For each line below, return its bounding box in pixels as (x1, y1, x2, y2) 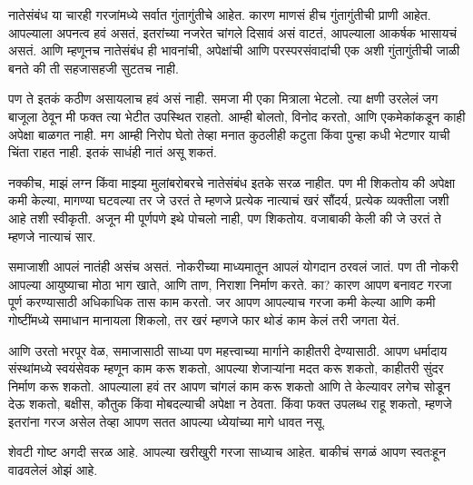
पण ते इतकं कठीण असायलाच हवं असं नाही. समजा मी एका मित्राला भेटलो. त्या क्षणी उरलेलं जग (8, 89, 439, 108)
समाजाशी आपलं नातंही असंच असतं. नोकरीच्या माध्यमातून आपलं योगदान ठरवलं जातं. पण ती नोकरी (8, 257, 458, 276)
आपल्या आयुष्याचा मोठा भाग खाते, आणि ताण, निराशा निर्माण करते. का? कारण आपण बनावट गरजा (8, 274, 452, 293)
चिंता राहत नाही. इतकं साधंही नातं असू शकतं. (8, 143, 217, 162)
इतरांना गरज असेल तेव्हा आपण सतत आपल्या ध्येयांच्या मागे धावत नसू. (8, 411, 326, 431)
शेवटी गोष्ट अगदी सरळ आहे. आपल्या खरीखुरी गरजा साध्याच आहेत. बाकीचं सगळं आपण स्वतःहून (8, 442, 446, 461)
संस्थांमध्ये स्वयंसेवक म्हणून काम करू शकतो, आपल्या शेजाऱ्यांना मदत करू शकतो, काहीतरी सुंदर (8, 359, 444, 378)
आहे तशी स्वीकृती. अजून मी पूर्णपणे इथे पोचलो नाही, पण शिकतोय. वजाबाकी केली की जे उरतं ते (8, 208, 441, 227)
